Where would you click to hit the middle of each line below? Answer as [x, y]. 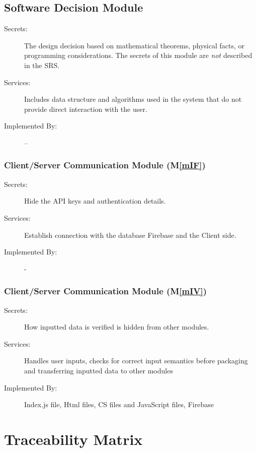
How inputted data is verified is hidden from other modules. [117, 327]
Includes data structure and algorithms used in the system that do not [133, 99]
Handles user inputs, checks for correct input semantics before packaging [136, 361]
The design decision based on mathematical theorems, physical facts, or [135, 45]
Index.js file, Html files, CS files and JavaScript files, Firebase [119, 404]
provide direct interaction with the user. [86, 109]
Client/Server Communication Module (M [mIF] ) [105, 165]
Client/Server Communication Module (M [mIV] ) [106, 291]
